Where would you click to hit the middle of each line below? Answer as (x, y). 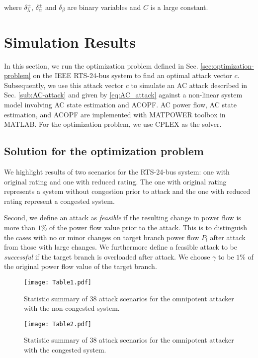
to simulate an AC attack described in (189, 85)
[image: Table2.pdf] (58, 324)
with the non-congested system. (72, 308)
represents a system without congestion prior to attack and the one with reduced (127, 191)
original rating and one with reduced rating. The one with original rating (115, 181)
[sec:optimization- (227, 65)
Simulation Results (70, 42)
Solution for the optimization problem (104, 151)
